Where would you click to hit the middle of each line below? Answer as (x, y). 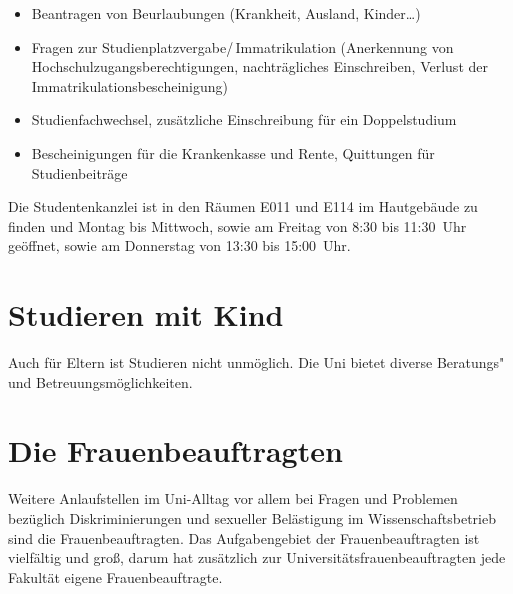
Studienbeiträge (79, 172)
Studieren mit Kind (146, 314)
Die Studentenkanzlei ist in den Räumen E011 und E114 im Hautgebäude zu (243, 206)
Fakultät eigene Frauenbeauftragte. (115, 576)
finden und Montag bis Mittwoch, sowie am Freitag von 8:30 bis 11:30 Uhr (237, 225)
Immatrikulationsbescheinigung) (130, 85)
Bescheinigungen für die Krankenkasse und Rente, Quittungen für (233, 152)
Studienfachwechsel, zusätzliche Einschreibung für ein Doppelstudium (244, 119)
